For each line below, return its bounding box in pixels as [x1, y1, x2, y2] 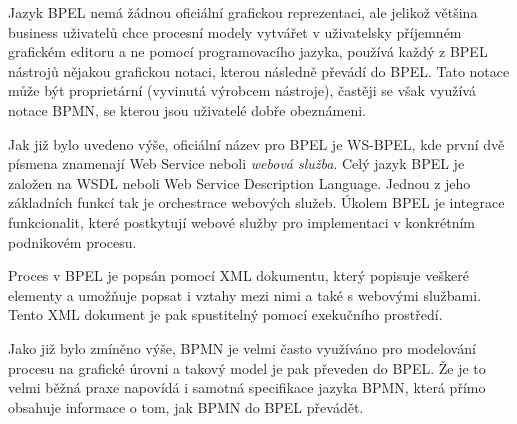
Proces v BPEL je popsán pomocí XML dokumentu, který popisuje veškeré [8, 265, 469, 286]
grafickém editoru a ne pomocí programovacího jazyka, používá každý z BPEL [8, 41, 488, 62]
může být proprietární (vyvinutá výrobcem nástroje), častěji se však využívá [8, 80, 476, 101]
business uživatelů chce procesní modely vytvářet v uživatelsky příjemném [8, 21, 462, 42]
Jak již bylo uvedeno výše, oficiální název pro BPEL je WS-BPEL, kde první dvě [8, 133, 505, 154]
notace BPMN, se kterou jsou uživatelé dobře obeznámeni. [8, 99, 366, 120]
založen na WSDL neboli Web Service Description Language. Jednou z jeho [8, 172, 471, 193]
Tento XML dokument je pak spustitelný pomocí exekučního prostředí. [8, 304, 443, 325]
